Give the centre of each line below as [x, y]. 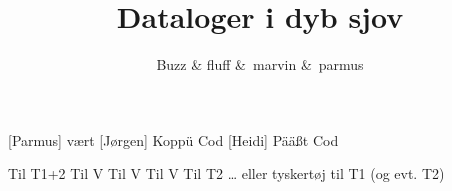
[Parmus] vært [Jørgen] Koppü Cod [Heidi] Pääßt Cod [173, 139]
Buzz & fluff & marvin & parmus [260, 64]
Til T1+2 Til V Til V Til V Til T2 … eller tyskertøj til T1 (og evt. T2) [226, 173]
